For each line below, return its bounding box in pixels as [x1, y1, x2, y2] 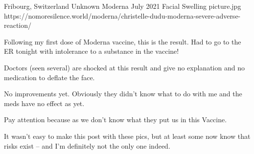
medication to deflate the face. [4, 72, 95, 82]
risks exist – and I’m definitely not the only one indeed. [4, 140, 170, 151]
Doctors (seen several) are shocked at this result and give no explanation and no [4, 62, 245, 72]
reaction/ [4, 20, 32, 30]
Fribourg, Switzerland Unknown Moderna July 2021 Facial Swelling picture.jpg [4, 1, 241, 11]
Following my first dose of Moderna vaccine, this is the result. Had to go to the [4, 36, 241, 46]
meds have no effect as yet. [4, 98, 85, 108]
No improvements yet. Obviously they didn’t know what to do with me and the [4, 88, 242, 99]
